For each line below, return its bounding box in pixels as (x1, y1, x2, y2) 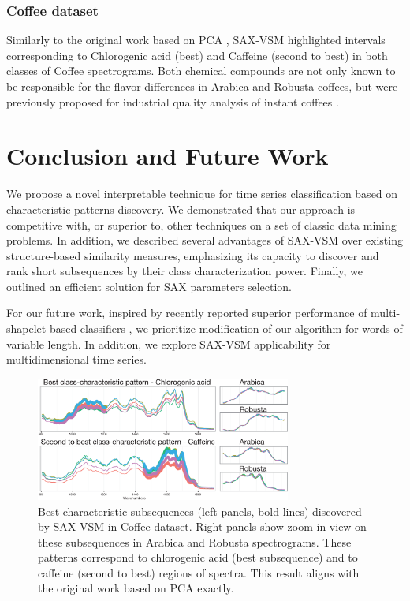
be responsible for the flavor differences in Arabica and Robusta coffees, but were (6, 78, 398, 94)
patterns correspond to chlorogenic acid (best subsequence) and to (38, 549, 358, 566)
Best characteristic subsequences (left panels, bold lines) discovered (38, 502, 362, 519)
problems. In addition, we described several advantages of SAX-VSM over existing (6, 232, 403, 248)
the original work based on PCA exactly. (38, 580, 234, 596)
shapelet (6, 320, 47, 337)
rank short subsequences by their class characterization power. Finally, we (6, 263, 363, 279)
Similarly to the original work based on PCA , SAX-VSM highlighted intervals (6, 32, 386, 48)
